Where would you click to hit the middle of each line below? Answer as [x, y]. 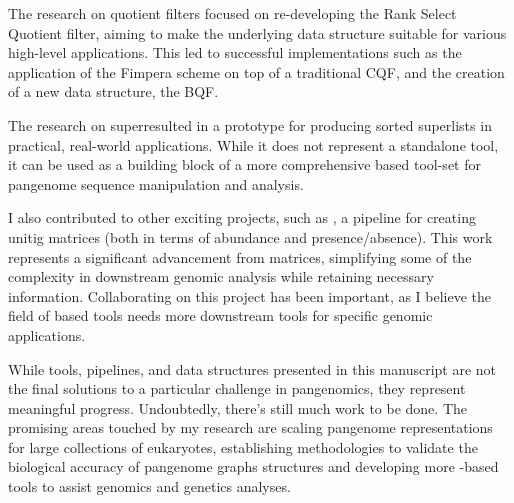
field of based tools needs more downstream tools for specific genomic [220, 315]
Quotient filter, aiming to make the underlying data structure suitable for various [257, 32]
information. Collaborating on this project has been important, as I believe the [250, 295]
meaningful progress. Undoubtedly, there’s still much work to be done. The [237, 407]
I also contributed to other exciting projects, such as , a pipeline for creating [242, 217]
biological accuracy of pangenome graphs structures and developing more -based [253, 466]
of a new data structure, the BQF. [113, 91]
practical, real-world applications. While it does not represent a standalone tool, [253, 144]
